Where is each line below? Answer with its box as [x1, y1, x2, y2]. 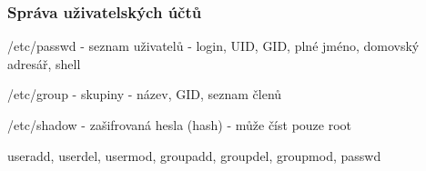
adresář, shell [7, 54, 81, 73]
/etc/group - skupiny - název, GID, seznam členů [7, 85, 282, 104]
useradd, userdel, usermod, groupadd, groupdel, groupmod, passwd [7, 146, 381, 165]
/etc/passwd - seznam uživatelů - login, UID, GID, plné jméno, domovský [7, 36, 420, 55]
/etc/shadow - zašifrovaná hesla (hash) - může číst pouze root [7, 116, 352, 134]
